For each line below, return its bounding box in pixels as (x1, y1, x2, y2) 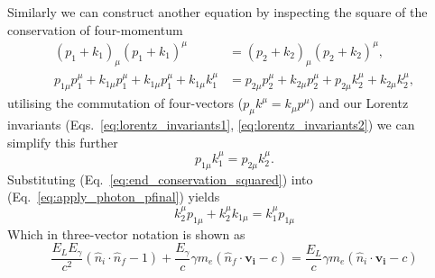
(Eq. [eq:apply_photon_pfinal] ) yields (7, 187, 220, 206)
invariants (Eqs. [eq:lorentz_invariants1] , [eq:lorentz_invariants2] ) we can (7, 114, 415, 133)
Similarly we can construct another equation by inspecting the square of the (7, 3, 428, 21)
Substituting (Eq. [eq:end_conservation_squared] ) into (7, 169, 313, 188)
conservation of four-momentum (7, 20, 183, 39)
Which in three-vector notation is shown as (7, 224, 245, 243)
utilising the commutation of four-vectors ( (7, 94, 244, 112)
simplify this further (7, 132, 118, 151)
